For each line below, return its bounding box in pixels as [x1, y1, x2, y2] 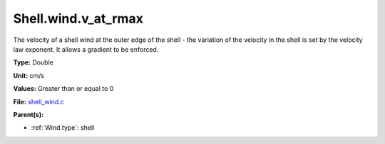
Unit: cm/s [13, 71, 45, 79]
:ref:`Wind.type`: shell [31, 123, 95, 132]
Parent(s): [13, 110, 44, 118]
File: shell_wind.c [13, 97, 64, 106]
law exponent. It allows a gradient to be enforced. [13, 45, 159, 53]
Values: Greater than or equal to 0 [13, 84, 114, 93]
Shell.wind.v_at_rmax [13, 11, 144, 26]
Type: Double [13, 58, 53, 67]
